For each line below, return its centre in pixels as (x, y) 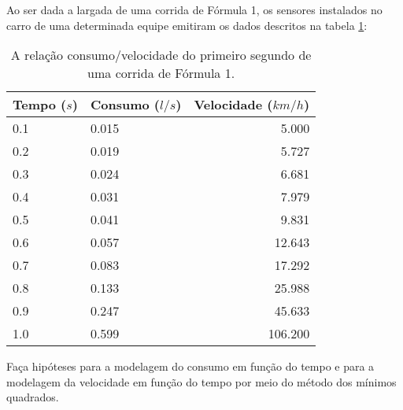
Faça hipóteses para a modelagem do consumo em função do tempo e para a (190, 366)
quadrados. (33, 397)
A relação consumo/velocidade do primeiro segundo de (161, 55)
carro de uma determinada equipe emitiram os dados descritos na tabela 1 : (187, 25)
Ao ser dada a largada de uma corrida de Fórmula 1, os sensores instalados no (194, 9)
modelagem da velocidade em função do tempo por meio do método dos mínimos (201, 381)
